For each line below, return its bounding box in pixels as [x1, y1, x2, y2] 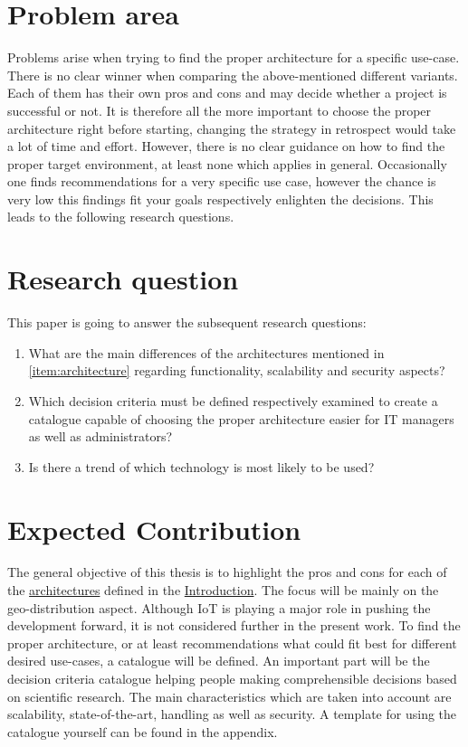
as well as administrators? [28, 427, 173, 446]
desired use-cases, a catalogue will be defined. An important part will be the [7, 651, 430, 670]
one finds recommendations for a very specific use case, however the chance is [7, 172, 436, 191]
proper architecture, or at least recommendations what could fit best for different [7, 633, 457, 652]
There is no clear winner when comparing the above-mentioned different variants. [7, 65, 458, 84]
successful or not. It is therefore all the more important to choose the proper [7, 100, 432, 119]
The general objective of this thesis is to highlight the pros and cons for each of [7, 563, 447, 582]
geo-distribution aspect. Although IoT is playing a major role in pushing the [7, 598, 431, 617]
